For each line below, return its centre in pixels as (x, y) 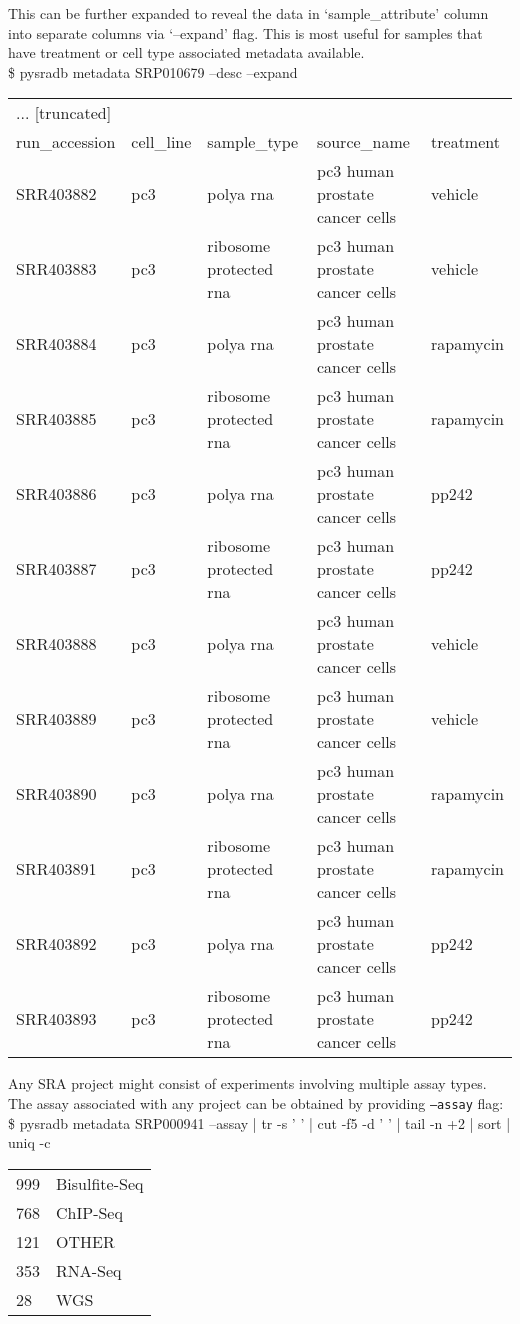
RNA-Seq (89, 1270)
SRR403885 (56, 419)
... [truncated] (64, 113)
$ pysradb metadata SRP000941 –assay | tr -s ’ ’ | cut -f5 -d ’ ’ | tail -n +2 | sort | (259, 1122)
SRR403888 (56, 644)
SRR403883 (56, 269)
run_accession (66, 142)
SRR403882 (56, 194)
